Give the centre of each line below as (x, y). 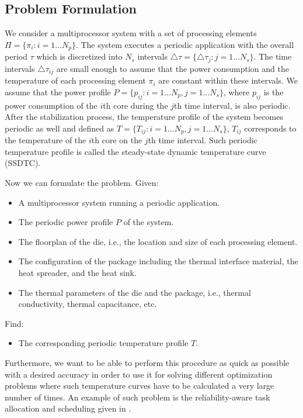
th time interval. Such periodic (203, 140)
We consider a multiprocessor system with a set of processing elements (131, 33)
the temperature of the (46, 140)
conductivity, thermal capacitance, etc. (88, 304)
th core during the (135, 105)
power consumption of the (51, 105)
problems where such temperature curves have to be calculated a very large (140, 386)
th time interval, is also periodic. (232, 105)
